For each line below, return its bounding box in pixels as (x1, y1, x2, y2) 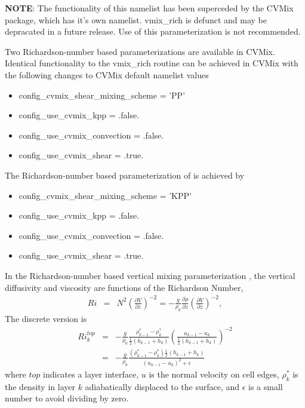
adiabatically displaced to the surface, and (85, 380, 240, 392)
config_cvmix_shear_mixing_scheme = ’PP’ (19, 88, 186, 101)
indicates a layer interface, (43, 367, 139, 380)
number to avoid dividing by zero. (5, 392, 129, 404)
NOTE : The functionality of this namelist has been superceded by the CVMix (5, 2, 294, 14)
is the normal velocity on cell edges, (149, 367, 279, 380)
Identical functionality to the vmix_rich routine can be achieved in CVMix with (5, 57, 298, 69)
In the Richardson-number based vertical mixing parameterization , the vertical (5, 269, 295, 281)
